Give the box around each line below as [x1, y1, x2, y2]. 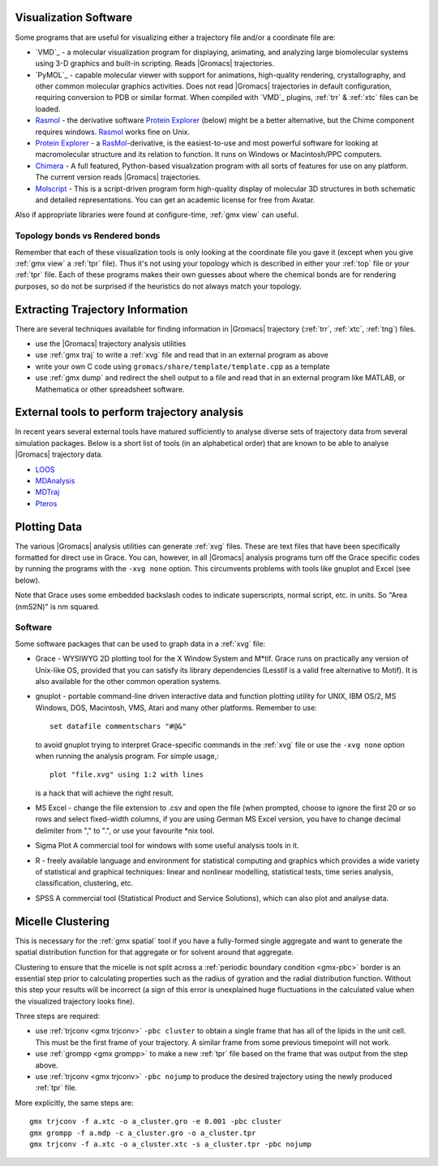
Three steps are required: [15, 1012, 101, 1021]
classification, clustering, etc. [35, 878, 134, 888]
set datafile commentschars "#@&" [49, 722, 187, 731]
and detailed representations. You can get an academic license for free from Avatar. [35, 195, 316, 205]
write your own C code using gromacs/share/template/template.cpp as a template [35, 362, 330, 371]
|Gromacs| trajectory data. [15, 449, 104, 459]
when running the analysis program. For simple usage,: [35, 751, 219, 761]
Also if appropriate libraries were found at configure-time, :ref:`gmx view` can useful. [15, 210, 299, 219]
